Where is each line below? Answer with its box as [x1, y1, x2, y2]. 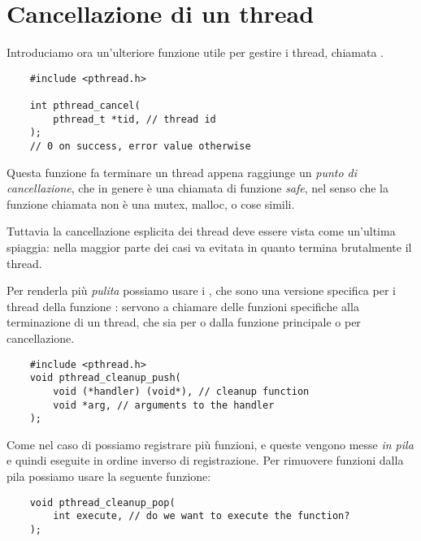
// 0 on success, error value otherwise [29, 141, 251, 152]
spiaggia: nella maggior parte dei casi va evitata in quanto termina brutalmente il [7, 239, 412, 256]
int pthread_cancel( [29, 100, 141, 112]
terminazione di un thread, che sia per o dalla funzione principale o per [7, 314, 361, 331]
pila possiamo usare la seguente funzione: [7, 468, 211, 485]
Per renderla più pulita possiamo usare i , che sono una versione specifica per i [7, 282, 396, 299]
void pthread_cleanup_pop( [29, 496, 176, 509]
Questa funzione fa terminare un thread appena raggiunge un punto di [7, 163, 358, 180]
